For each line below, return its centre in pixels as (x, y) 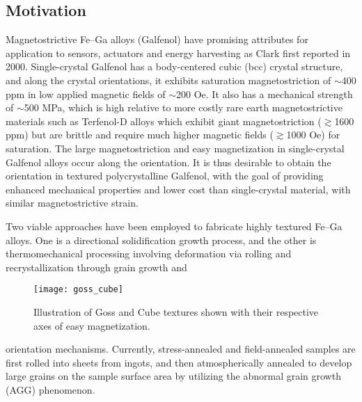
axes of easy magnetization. (92, 325)
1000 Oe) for (313, 135)
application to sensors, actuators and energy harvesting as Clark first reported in (178, 53)
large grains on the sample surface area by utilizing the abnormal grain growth (173, 376)
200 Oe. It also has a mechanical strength (265, 94)
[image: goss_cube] (78, 290)
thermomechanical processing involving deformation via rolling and (149, 254)
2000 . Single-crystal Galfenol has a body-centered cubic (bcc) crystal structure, (174, 66)
